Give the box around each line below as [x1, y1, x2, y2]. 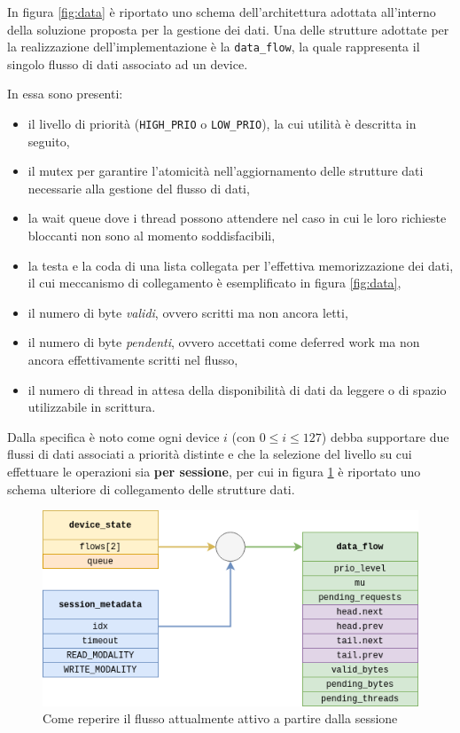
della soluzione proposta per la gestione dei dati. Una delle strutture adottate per [7, 20, 449, 38]
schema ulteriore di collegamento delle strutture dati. [7, 479, 295, 498]
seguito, [27, 131, 70, 150]
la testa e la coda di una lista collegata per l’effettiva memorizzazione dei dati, [27, 256, 454, 274]
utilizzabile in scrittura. [27, 398, 156, 416]
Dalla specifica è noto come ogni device [7, 427, 220, 445]
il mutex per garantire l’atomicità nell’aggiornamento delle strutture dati [27, 162, 424, 180]
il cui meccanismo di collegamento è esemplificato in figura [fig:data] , [27, 273, 402, 292]
